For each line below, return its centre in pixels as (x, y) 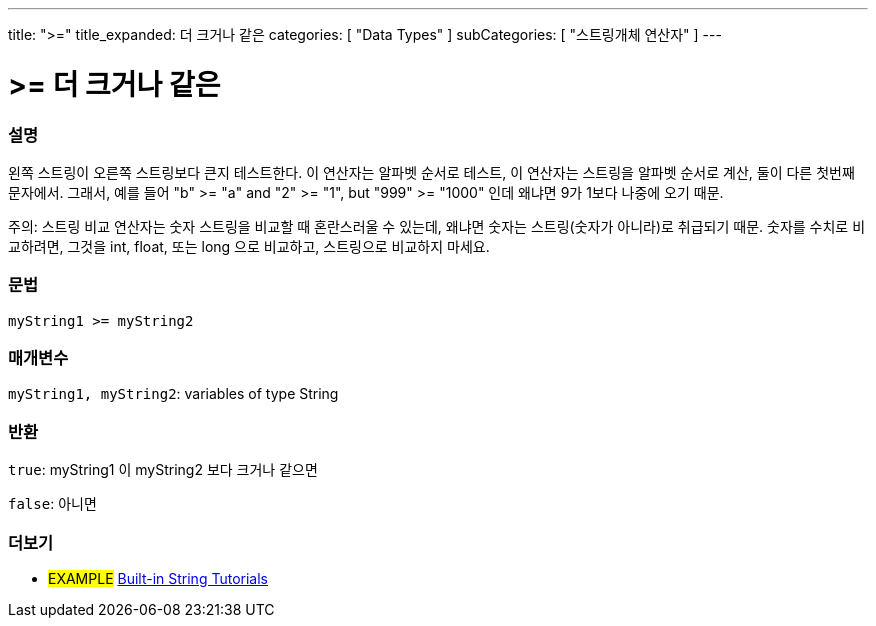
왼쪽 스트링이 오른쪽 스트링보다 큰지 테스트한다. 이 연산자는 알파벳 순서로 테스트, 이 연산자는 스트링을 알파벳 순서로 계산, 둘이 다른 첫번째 (431, 172)
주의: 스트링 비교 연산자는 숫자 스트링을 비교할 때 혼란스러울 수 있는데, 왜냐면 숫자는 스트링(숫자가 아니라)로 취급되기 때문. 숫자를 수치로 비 (437, 226)
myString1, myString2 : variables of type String (173, 394)
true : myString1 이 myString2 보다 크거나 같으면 (163, 470)
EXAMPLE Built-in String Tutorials (158, 578)
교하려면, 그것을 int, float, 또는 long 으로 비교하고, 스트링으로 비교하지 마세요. (249, 246)
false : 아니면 (52, 504)
